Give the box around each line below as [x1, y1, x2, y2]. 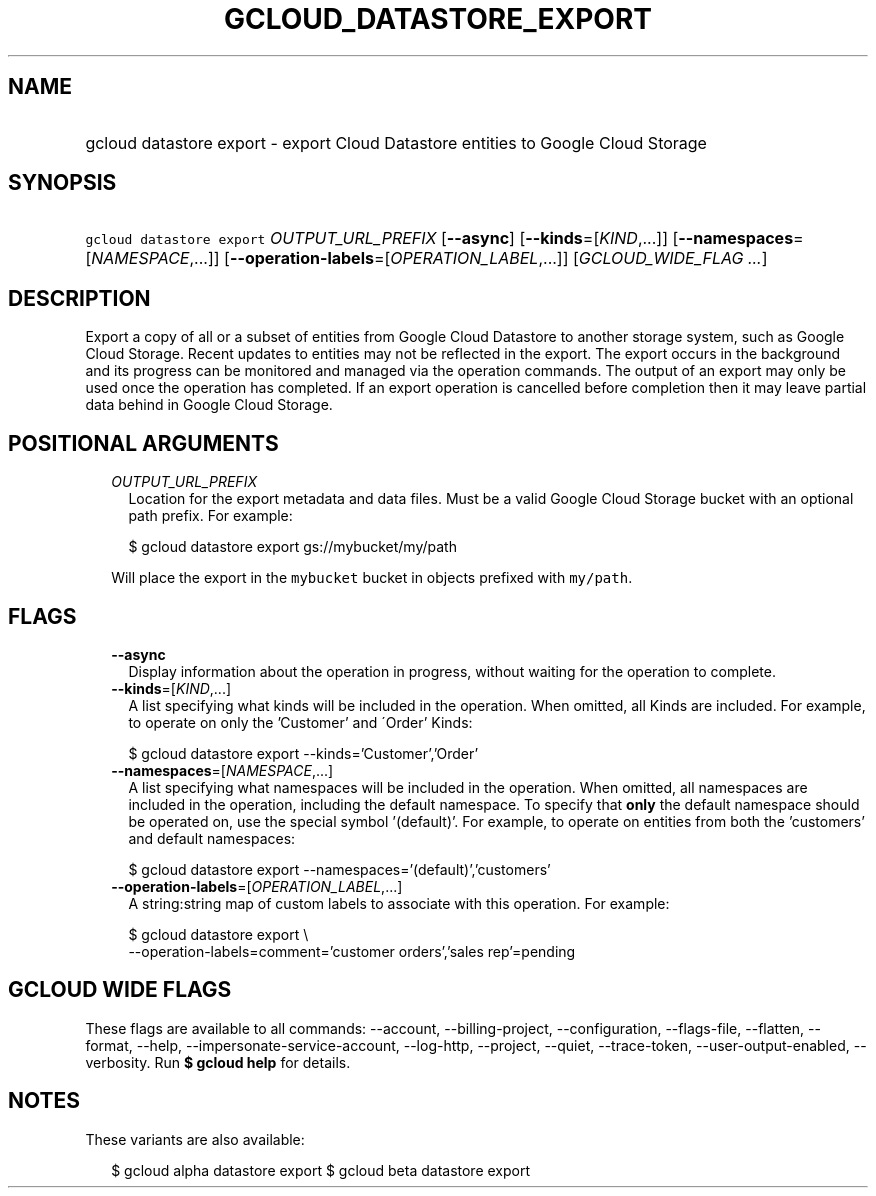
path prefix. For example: [128, 507, 293, 525]
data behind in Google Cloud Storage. [85, 396, 333, 414]
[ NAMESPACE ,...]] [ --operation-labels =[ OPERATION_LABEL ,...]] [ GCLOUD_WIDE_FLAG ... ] [85, 248, 768, 269]
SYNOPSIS [8, 170, 117, 196]
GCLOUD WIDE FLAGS [8, 977, 232, 1003]
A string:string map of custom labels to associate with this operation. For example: [128, 894, 670, 912]
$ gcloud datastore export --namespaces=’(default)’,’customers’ [128, 860, 551, 878]
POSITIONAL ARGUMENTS [8, 430, 279, 456]
